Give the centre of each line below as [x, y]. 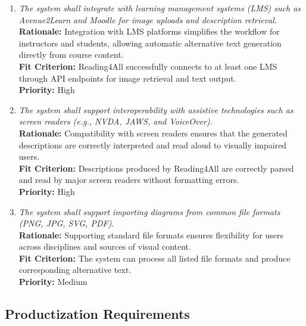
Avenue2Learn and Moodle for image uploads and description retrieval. [148, 19]
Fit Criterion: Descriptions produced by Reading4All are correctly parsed [156, 168]
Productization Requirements [97, 314]
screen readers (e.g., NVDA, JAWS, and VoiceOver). [115, 121]
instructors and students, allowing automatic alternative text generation [150, 43]
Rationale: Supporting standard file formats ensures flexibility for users [151, 235]
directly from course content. [71, 55]
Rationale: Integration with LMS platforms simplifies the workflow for [149, 31]
